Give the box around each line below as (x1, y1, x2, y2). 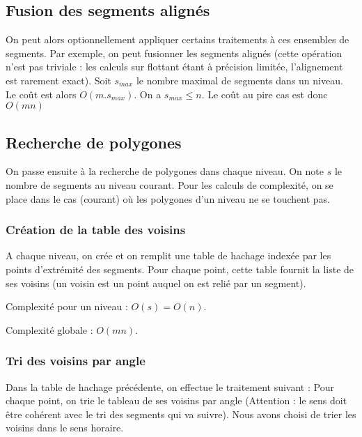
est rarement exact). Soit (6, 72, 111, 87)
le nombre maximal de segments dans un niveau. (136, 72, 343, 87)
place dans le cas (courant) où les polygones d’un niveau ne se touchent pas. (6, 191, 330, 206)
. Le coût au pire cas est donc (201, 86, 328, 101)
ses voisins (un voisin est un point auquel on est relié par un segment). (6, 275, 306, 290)
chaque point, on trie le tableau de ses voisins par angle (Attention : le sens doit (6, 393, 347, 408)
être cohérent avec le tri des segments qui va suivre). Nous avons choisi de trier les (6, 406, 356, 421)
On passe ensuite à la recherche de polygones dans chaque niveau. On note (6, 164, 324, 178)
